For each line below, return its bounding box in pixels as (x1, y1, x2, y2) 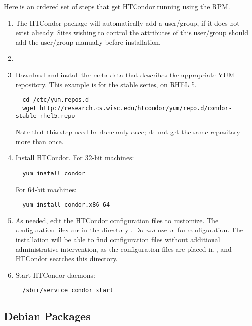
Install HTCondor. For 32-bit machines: (15, 153, 134, 163)
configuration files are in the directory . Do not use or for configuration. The (15, 225, 243, 235)
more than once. (15, 136, 64, 146)
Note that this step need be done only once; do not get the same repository (15, 127, 240, 137)
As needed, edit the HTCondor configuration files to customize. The (15, 215, 219, 225)
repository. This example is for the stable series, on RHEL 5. (15, 79, 197, 89)
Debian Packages (4, 308, 91, 324)
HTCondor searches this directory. (15, 253, 118, 264)
